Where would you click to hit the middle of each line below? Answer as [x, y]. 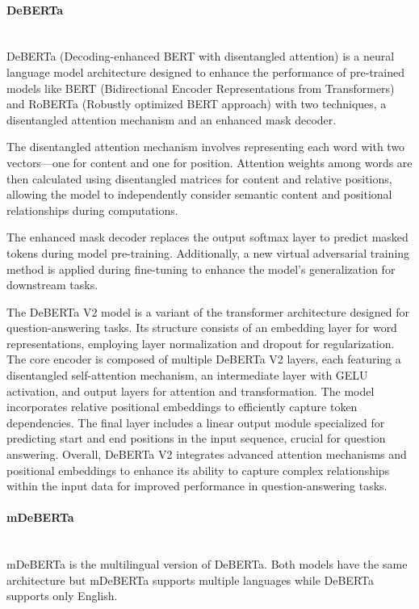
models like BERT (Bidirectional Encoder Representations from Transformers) [201, 88]
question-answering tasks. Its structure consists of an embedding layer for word [202, 328]
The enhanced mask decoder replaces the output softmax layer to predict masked [207, 237]
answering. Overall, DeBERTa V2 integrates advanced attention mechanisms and [207, 454]
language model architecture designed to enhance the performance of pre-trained [206, 71]
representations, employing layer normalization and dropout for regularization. [201, 343]
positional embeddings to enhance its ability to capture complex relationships [198, 470]
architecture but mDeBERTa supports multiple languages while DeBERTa [190, 580]
